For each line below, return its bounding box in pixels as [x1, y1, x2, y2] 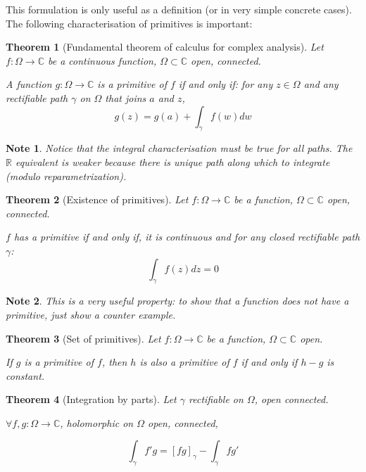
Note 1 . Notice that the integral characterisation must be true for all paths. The [6, 141, 353, 155]
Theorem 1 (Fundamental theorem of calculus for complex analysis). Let [6, 39, 324, 54]
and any [303, 77, 339, 91]
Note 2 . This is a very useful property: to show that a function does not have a [6, 293, 349, 308]
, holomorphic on [60, 415, 134, 430]
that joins [105, 90, 146, 105]
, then [101, 355, 127, 369]
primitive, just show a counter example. [6, 307, 176, 321]
